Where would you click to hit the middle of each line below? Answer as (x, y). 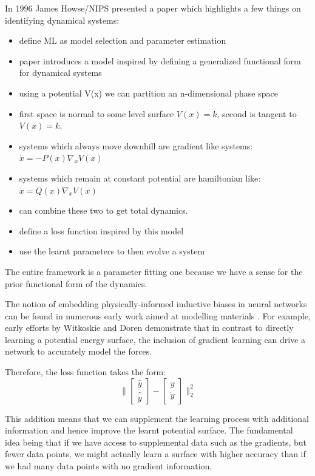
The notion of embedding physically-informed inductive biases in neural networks (156, 304)
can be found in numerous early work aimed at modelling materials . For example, (158, 315)
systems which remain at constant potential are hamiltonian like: (140, 178)
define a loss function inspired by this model (101, 230)
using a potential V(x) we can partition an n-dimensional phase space (148, 93)
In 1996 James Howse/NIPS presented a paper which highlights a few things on (153, 8)
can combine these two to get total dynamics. (103, 210)
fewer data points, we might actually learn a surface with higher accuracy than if (155, 454)
